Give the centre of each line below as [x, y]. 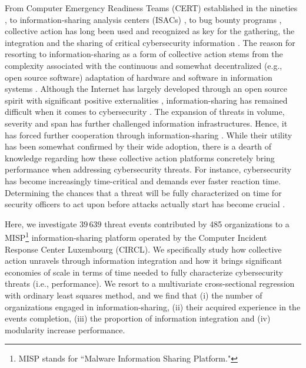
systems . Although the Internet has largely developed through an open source [146, 89]
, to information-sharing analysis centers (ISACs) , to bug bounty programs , [143, 19]
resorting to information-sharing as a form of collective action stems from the [144, 54]
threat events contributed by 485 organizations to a [197, 223]
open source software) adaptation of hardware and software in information [139, 77]
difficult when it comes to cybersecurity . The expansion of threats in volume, [145, 112]
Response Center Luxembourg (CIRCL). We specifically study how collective [143, 249]
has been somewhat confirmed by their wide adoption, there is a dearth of [138, 146]
